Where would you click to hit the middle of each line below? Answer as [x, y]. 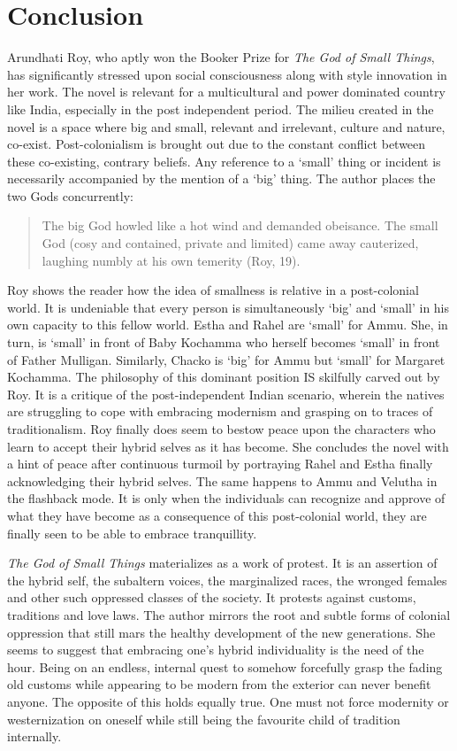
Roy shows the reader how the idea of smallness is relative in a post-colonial [213, 290]
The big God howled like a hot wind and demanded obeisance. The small [240, 225]
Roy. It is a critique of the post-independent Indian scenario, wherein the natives [226, 394]
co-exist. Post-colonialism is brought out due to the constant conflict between [217, 144]
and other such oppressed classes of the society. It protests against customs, [212, 597]
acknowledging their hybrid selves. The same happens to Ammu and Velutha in [222, 480]
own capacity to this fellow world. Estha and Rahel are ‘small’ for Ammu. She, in [228, 325]
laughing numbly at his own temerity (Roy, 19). [171, 260]
